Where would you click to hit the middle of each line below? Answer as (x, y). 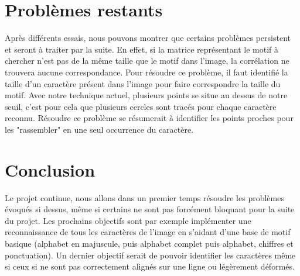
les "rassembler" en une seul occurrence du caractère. (99, 129)
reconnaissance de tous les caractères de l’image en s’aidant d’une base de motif (148, 232)
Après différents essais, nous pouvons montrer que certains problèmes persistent (148, 38)
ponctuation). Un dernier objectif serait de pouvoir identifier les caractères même (150, 255)
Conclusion (50, 169)
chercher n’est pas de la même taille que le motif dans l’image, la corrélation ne (147, 61)
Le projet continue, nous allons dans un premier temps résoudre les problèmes (144, 197)
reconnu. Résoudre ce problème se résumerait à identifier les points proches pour (149, 118)
